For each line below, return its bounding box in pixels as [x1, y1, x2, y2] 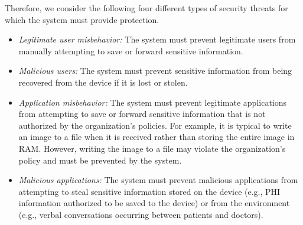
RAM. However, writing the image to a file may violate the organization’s [18, 142, 286, 154]
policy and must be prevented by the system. [18, 154, 182, 166]
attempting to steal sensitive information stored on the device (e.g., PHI [18, 185, 281, 197]
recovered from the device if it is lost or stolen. [18, 76, 188, 88]
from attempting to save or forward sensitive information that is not [18, 107, 266, 120]
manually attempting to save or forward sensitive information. [18, 44, 243, 57]
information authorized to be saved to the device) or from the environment [18, 197, 290, 209]
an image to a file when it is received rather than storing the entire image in [18, 131, 295, 143]
